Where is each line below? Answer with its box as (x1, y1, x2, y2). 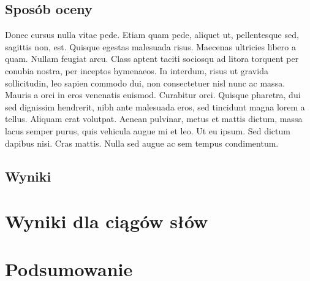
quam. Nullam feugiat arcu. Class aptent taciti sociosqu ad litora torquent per (5, 52, 299, 65)
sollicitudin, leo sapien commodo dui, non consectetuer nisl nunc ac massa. (5, 76, 285, 89)
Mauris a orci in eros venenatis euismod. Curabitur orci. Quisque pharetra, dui (5, 88, 301, 101)
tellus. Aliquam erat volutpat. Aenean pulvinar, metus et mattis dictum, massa (5, 112, 303, 125)
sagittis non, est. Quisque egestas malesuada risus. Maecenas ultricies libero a (5, 40, 296, 53)
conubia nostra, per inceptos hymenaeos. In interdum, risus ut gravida (5, 64, 268, 77)
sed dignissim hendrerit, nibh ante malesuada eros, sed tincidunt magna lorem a (5, 100, 305, 113)
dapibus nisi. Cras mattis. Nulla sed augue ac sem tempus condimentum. (5, 136, 279, 149)
